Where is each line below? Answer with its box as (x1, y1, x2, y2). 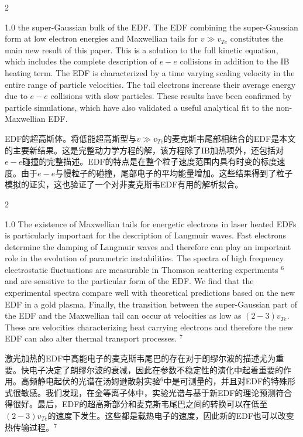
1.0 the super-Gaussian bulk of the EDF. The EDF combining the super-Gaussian (5, 21, 298, 33)
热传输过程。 (5, 421, 54, 433)
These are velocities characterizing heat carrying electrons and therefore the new (5, 320, 293, 333)
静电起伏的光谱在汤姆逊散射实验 (37, 375, 160, 387)
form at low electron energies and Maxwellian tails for (5, 32, 198, 45)
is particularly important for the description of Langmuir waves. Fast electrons (5, 229, 286, 241)
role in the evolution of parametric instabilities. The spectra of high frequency (5, 252, 284, 264)
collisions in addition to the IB (180, 55, 290, 67)
